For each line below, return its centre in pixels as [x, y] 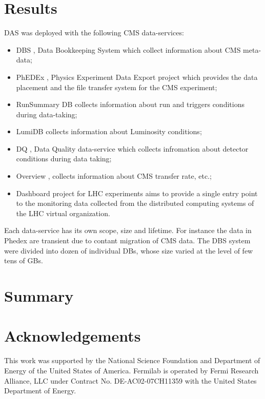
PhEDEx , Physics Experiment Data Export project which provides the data [137, 77]
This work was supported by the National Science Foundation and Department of [132, 360]
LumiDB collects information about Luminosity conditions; [109, 131]
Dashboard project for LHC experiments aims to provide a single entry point [137, 193]
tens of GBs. [24, 260]
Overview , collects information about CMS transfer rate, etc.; [114, 176]
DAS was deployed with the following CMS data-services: [94, 33]
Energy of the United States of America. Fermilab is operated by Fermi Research [131, 370]
